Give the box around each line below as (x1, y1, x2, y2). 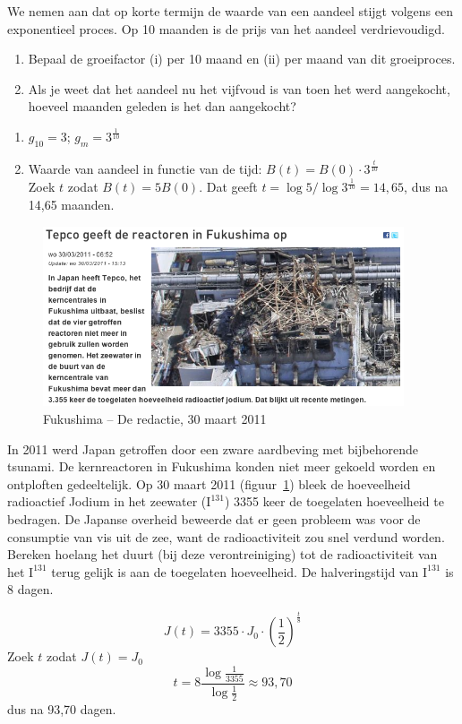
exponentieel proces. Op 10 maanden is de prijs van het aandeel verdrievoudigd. (7, 19, 445, 38)
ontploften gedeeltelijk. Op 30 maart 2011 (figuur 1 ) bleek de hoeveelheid (7, 474, 411, 493)
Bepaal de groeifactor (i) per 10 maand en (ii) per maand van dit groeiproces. (28, 49, 456, 68)
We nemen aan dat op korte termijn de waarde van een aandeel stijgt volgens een (7, 2, 454, 20)
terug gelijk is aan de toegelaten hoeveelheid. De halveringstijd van (51, 562, 419, 581)
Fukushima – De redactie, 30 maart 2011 (43, 409, 267, 428)
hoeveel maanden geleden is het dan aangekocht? (28, 97, 296, 116)
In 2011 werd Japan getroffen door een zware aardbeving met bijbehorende (7, 439, 418, 458)
